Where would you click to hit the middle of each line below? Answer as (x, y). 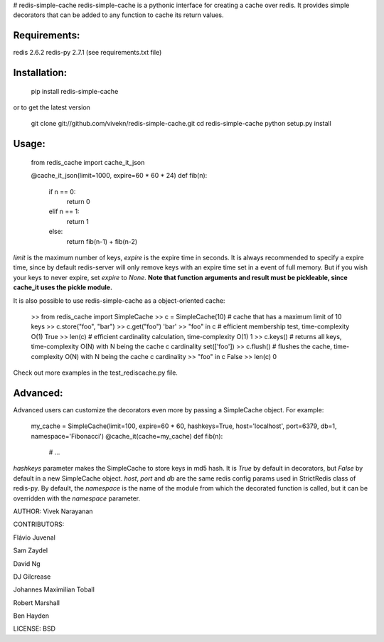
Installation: (40, 73)
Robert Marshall (37, 603)
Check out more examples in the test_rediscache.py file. (95, 373)
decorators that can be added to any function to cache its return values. (118, 15)
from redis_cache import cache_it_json (88, 162)
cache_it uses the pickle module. (63, 287)
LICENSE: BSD (34, 628)
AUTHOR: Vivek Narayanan (53, 511)
